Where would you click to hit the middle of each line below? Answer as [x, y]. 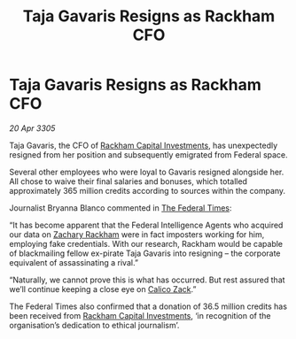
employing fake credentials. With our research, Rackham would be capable [146, 243]
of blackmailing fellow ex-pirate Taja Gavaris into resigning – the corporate [145, 253]
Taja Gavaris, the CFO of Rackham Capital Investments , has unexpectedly [144, 145]
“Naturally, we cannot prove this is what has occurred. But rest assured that [147, 280]
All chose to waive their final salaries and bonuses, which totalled [129, 181]
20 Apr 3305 [32, 128]
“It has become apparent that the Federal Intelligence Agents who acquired [146, 225]
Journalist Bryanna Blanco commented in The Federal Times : [121, 208]
